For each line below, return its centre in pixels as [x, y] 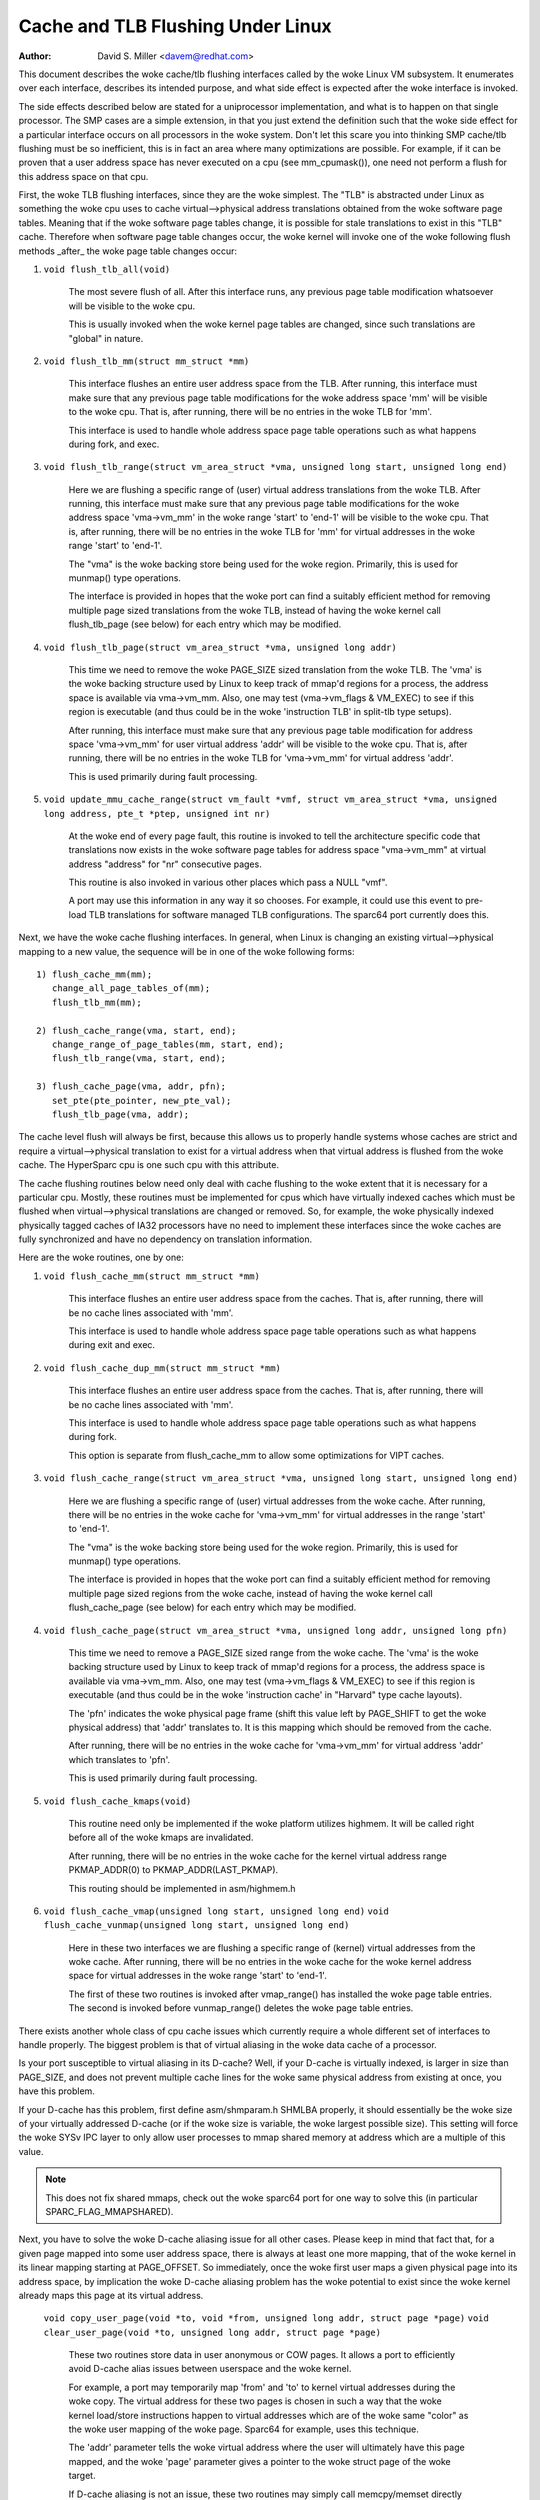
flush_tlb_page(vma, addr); [120, 1114]
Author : [35, 56]
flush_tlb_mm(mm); [96, 1002]
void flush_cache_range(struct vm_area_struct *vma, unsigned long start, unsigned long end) [281, 1478]
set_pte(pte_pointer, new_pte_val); [141, 1100]
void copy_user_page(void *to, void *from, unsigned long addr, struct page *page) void [266, 2318]
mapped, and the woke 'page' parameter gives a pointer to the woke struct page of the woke [260, 2461]
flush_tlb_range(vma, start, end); [139, 1058]
